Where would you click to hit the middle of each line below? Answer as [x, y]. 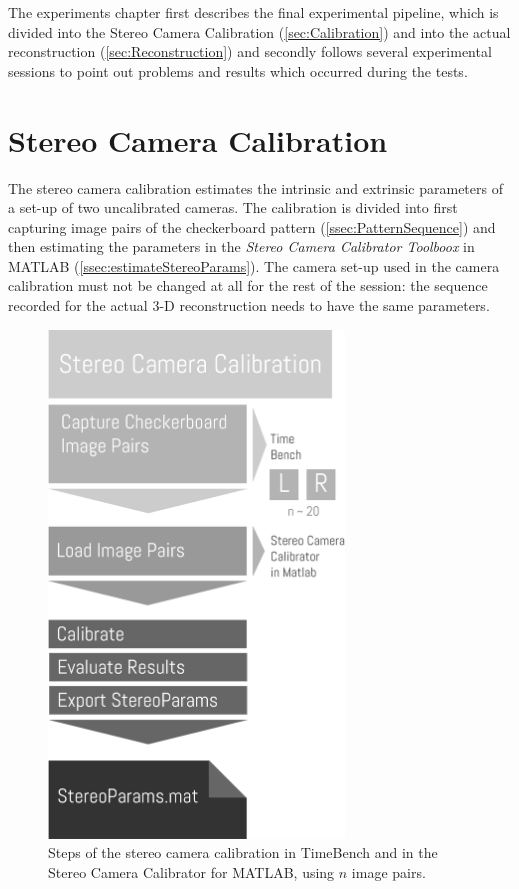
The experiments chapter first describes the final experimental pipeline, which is [253, 12]
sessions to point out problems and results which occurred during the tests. [238, 70]
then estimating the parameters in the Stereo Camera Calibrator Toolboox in [241, 246]
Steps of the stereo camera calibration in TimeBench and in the [243, 852]
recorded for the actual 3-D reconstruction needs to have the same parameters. [249, 305]
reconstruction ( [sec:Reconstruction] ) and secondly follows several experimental [250, 51]
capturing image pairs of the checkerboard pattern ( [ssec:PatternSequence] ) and [252, 226]
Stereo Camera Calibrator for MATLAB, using [191, 871]
